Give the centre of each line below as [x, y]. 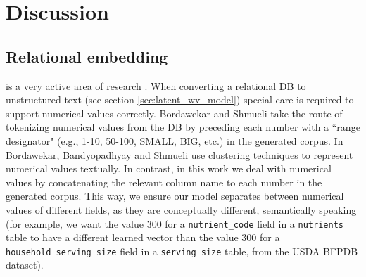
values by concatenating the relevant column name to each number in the [164, 182]
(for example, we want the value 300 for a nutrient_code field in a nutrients [175, 223]
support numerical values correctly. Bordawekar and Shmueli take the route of [174, 113]
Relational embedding [87, 56]
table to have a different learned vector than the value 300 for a [143, 237]
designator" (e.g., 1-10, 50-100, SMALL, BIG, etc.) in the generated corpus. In [175, 140]
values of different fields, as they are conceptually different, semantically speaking [181, 209]
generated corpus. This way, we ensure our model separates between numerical [175, 196]
